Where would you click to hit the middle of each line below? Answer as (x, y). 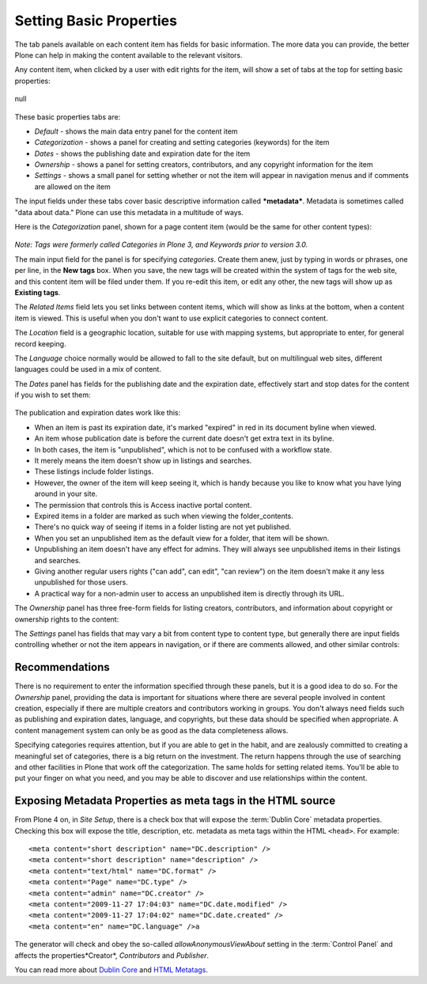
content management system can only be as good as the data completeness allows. (151, 730)
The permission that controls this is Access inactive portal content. (143, 505)
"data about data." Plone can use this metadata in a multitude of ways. (129, 212)
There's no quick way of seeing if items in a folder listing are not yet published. (163, 527)
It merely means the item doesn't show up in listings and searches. (143, 461)
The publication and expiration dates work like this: (98, 413)
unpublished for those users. (81, 582)
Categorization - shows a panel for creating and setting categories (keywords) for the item (182, 142)
